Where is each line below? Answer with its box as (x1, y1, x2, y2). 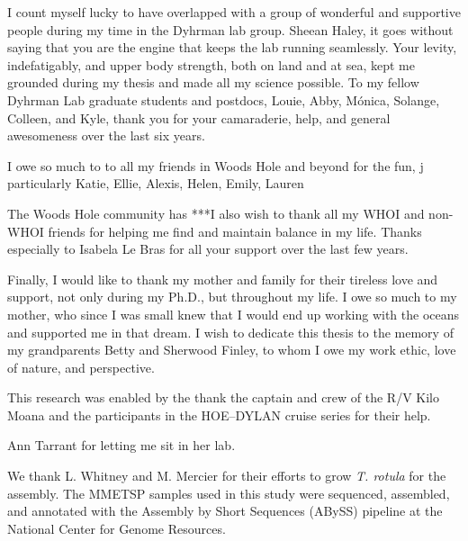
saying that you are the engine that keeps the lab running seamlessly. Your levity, (7, 38, 457, 57)
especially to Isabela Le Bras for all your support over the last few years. (7, 239, 409, 258)
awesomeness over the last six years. (7, 126, 205, 145)
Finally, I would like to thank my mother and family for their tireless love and (7, 269, 438, 288)
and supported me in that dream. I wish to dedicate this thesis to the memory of (7, 322, 454, 341)
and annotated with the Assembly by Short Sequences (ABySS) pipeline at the (7, 501, 443, 520)
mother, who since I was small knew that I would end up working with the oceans (7, 304, 460, 323)
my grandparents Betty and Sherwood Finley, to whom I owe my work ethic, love (7, 340, 456, 359)
